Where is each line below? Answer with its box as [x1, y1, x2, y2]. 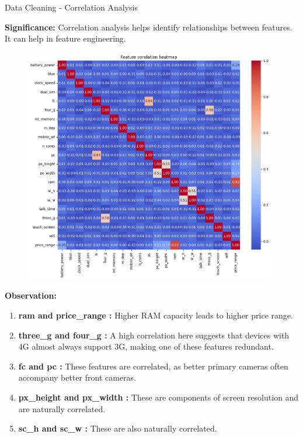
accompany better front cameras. [18, 371, 137, 384]
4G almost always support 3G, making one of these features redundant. [18, 340, 274, 353]
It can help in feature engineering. [5, 32, 126, 45]
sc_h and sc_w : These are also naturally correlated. [18, 422, 217, 434]
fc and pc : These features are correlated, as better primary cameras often [18, 360, 288, 372]
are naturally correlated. [18, 402, 106, 415]
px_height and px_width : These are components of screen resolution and [18, 391, 299, 403]
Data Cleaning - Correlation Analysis [5, 1, 138, 13]
